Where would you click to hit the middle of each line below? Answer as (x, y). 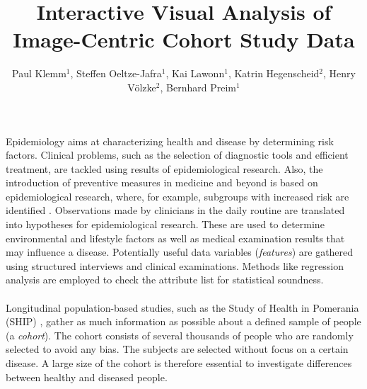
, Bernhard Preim (198, 87)
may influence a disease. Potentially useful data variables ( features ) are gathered (180, 252)
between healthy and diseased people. (87, 377)
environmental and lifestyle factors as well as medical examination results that (175, 238)
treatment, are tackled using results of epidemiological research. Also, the (164, 168)
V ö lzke (142, 87)
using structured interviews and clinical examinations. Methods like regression (175, 265)
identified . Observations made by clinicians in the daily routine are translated (175, 210)
